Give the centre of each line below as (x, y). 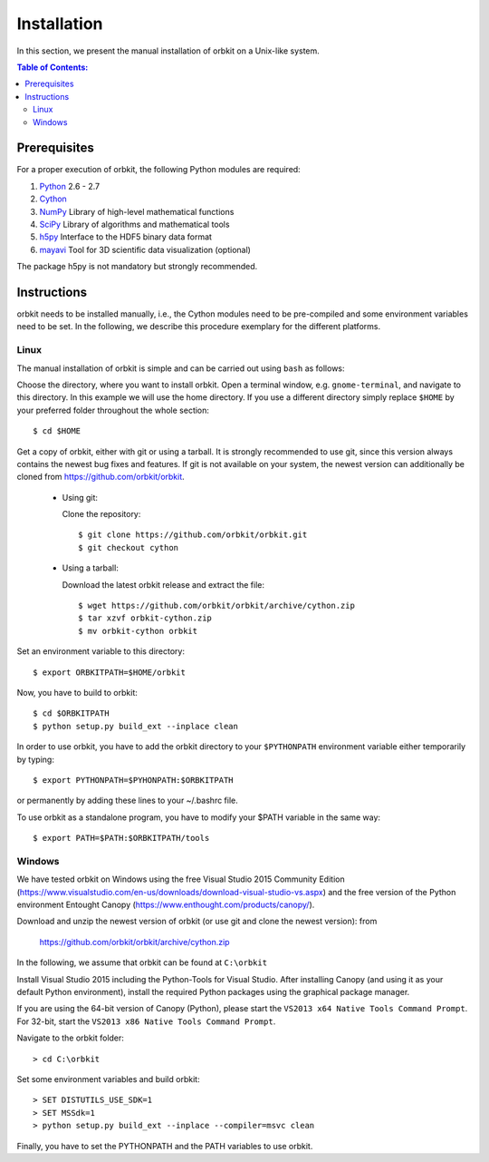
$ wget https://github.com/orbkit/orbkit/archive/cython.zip (216, 606)
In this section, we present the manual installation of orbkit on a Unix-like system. (168, 51)
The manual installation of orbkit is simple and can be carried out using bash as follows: (181, 368)
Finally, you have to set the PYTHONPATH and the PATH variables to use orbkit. (165, 1146)
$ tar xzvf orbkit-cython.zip (145, 618)
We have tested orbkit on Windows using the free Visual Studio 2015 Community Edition (181, 879)
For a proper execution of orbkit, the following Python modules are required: (158, 170)
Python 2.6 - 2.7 (69, 186)
